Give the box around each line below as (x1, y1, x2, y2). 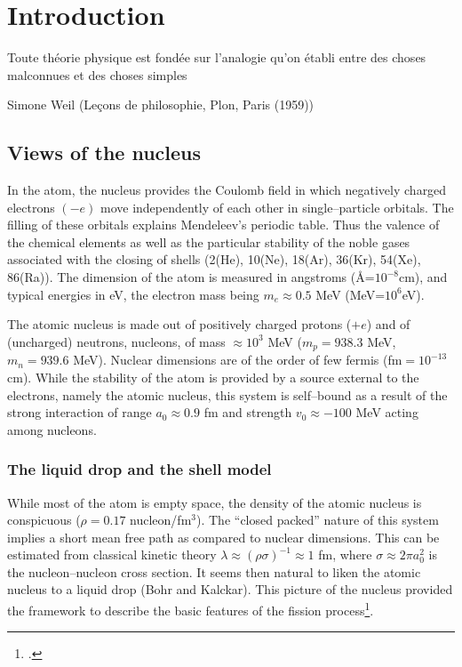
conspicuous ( (7, 510, 81, 529)
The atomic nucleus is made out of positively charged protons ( (7, 315, 352, 333)
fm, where (318, 545, 372, 564)
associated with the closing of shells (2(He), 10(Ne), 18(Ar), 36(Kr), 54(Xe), (7, 250, 421, 269)
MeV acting (355, 403, 418, 422)
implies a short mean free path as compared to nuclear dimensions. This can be (7, 527, 440, 546)
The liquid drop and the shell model (7, 458, 272, 480)
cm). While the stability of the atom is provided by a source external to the (7, 367, 419, 386)
